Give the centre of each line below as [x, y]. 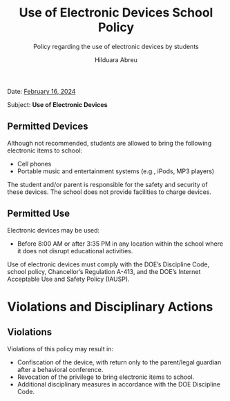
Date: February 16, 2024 [41, 91]
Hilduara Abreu [116, 59]
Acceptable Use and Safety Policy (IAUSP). [68, 279]
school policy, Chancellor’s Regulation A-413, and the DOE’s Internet [104, 271]
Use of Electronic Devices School [116, 13]
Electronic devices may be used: [54, 230]
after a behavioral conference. [60, 369]
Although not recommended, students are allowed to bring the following [109, 143]
